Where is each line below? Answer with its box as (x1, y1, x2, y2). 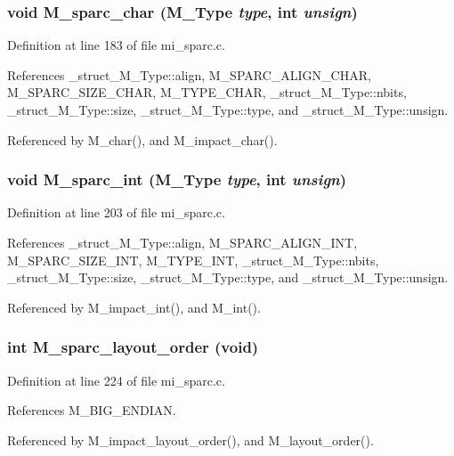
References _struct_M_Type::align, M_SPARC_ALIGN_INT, (7, 233, 358, 251)
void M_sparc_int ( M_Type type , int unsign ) (7, 168, 347, 191)
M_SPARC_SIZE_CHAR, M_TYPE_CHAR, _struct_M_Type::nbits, (7, 83, 407, 102)
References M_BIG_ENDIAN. (7, 401, 176, 419)
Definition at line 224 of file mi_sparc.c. (7, 370, 225, 389)
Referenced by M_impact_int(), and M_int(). (7, 297, 261, 316)
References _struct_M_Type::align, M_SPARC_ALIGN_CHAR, (7, 65, 371, 84)
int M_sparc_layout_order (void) (7, 336, 259, 358)
